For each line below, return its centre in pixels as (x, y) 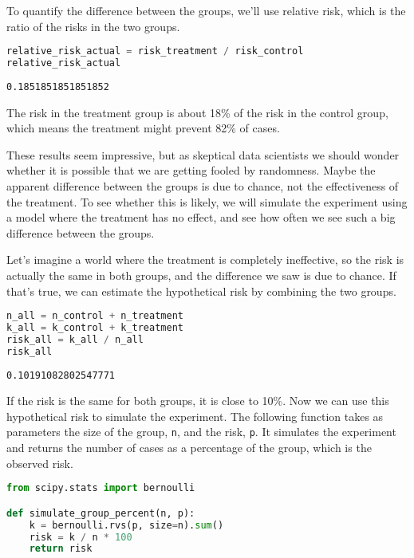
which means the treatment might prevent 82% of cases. (143, 128)
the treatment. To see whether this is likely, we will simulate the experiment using (207, 201)
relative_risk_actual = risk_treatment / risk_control (155, 51)
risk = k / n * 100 (81, 537)
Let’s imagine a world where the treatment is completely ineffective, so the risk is (205, 259)
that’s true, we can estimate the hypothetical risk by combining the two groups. (201, 291)
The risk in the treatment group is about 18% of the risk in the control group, (197, 112)
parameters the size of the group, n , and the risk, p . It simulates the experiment (201, 432)
